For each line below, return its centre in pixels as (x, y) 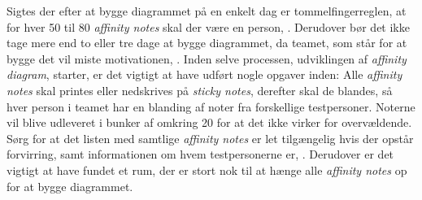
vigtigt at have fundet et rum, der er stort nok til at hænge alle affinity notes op (207, 170)
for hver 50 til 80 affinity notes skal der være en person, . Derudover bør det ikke (208, 26)
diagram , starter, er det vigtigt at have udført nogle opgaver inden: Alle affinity (204, 74)
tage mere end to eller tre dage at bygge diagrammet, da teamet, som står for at (207, 43)
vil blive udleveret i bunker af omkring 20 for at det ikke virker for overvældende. (209, 122)
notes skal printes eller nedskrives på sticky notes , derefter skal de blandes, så (200, 90)
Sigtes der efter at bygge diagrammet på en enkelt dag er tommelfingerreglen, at (207, 11)
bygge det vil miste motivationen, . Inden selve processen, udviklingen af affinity (207, 58)
